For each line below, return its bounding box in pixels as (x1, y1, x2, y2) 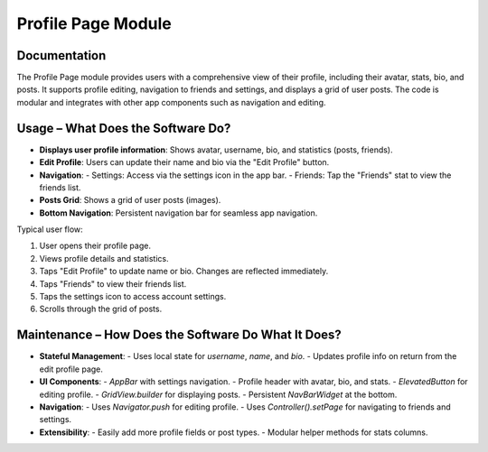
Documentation (16, 48, 107, 63)
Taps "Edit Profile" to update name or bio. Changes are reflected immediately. (39, 266, 329, 277)
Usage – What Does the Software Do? (16, 120, 231, 135)
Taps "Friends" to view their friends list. (39, 278, 187, 289)
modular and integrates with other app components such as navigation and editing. (16, 97, 326, 107)
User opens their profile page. (39, 240, 151, 252)
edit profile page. (39, 364, 104, 374)
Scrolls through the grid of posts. (39, 303, 163, 315)
